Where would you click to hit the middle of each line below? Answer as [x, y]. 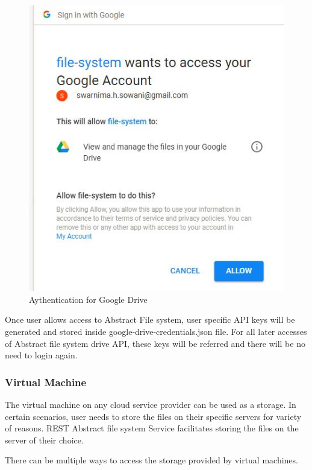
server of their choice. [44, 440]
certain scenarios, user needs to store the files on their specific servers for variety [153, 416]
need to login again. [41, 355]
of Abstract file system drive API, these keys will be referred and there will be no [155, 343]
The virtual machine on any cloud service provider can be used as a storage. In [151, 404]
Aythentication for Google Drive [88, 299]
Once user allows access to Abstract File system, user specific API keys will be [150, 319]
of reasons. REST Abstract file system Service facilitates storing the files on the [152, 428]
